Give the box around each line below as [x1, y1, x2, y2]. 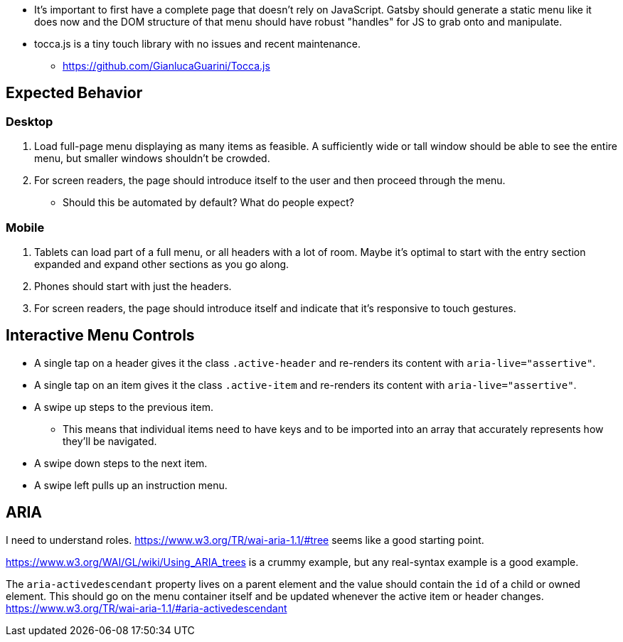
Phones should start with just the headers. [34, 279, 232, 292]
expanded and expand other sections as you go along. [34, 257, 289, 270]
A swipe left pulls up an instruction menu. [34, 478, 228, 491]
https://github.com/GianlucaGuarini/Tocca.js [63, 60, 270, 72]
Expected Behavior [6, 84, 143, 102]
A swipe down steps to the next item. [34, 456, 208, 469]
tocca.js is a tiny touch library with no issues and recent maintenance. [34, 38, 361, 50]
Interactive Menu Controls [6, 326, 195, 345]
